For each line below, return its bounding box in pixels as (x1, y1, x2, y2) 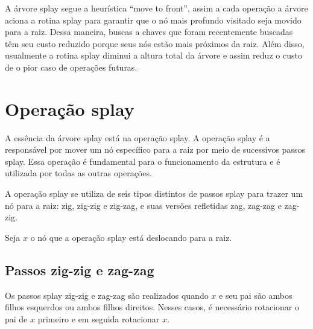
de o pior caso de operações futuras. (5, 60, 138, 73)
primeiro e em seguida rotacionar (37, 312, 160, 325)
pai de (5, 312, 28, 325)
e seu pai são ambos (219, 289, 292, 301)
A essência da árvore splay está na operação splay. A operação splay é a (5, 131, 270, 144)
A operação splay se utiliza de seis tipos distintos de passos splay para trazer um (5, 187, 303, 200)
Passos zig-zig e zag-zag (5, 260, 154, 279)
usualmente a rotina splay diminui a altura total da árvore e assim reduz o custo (5, 49, 302, 62)
